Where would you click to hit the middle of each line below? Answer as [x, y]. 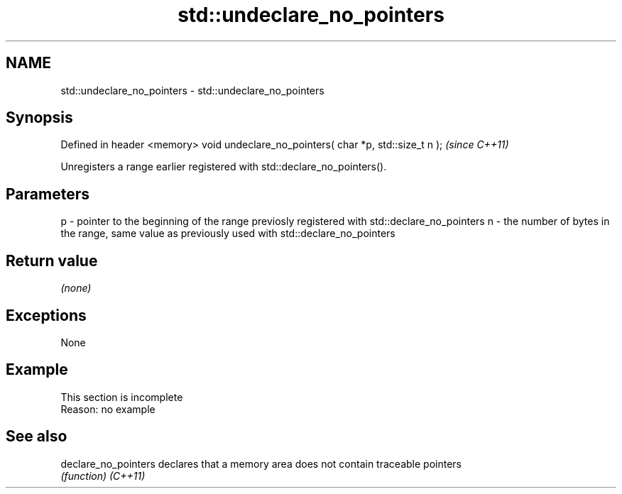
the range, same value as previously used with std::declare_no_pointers [228, 234]
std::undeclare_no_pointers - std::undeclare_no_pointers [192, 90]
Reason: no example [108, 409]
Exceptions [46, 315]
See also [37, 437]
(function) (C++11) [103, 476]
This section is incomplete [122, 397]
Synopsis [39, 118]
